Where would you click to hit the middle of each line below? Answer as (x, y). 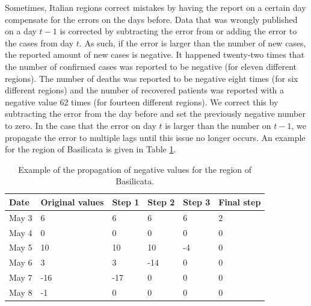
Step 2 (161, 201)
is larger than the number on (218, 125)
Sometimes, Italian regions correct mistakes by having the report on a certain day (155, 7)
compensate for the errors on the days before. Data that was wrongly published (151, 19)
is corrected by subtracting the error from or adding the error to (178, 31)
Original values (72, 201)
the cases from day (39, 42)
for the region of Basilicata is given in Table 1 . (91, 149)
